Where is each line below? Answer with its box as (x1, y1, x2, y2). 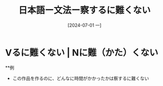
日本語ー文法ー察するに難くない (18, 5, 151, 16)
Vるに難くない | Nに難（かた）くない (5, 47, 158, 58)
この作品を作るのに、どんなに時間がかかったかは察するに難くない (12, 75, 149, 81)
